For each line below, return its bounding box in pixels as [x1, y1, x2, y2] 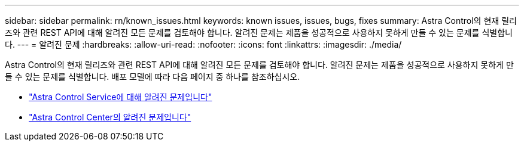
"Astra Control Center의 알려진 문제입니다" [29, 112, 191, 122]
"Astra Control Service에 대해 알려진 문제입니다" [29, 92, 212, 102]
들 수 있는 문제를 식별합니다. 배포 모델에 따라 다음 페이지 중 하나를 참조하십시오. [5, 72, 300, 82]
